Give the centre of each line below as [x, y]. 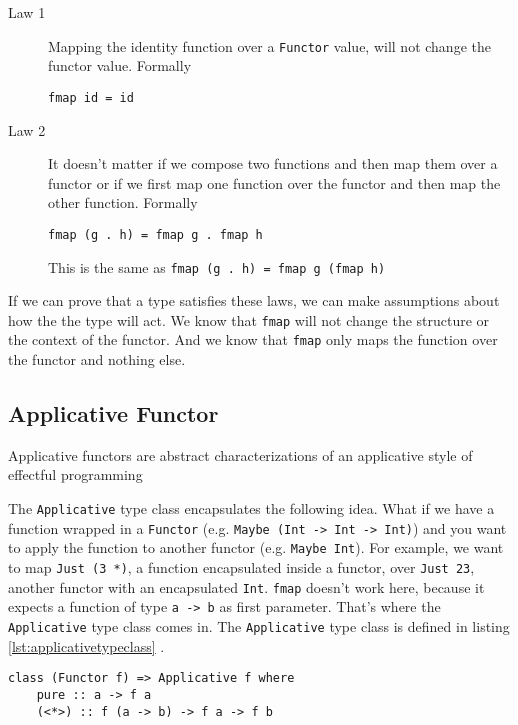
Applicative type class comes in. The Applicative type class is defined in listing [259, 626]
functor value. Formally [120, 65]
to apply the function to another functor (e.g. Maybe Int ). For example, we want [256, 547]
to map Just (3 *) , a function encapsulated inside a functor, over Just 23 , [241, 567]
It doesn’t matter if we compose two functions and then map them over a [273, 163]
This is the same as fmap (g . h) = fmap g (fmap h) [217, 266]
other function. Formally [123, 202]
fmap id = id [91, 97]
